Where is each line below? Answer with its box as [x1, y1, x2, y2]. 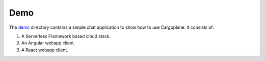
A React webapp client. [21, 47, 68, 53]
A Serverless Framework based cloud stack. [21, 33, 111, 39]
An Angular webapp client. [21, 40, 75, 46]
